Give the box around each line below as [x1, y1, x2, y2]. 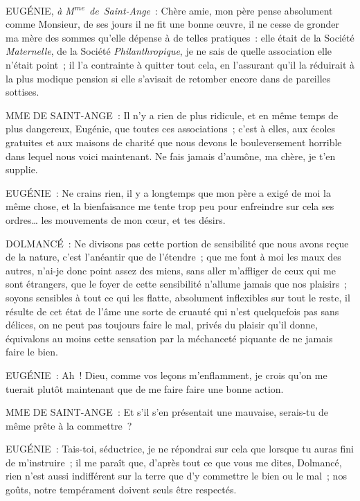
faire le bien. [6, 344, 58, 359]
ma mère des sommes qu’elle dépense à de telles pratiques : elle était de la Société [6, 30, 354, 44]
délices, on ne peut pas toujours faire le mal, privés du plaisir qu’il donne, [6, 317, 318, 332]
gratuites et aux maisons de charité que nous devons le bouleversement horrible [6, 135, 342, 149]
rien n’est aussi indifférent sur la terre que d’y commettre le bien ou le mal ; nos [6, 468, 347, 483]
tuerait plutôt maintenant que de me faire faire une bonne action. [6, 381, 284, 396]
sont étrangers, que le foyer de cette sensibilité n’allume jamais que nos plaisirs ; [6, 276, 348, 291]
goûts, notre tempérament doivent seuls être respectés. [6, 482, 237, 497]
